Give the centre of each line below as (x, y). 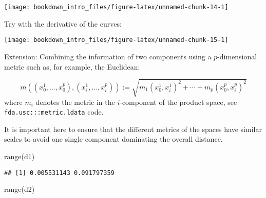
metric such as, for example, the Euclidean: (72, 66)
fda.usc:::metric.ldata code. (54, 112)
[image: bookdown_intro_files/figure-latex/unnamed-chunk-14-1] (116, 7)
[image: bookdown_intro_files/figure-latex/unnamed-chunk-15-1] (116, 40)
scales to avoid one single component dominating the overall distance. (113, 139)
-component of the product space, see (178, 102)
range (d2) (20, 189)
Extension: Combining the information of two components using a (108, 56)
